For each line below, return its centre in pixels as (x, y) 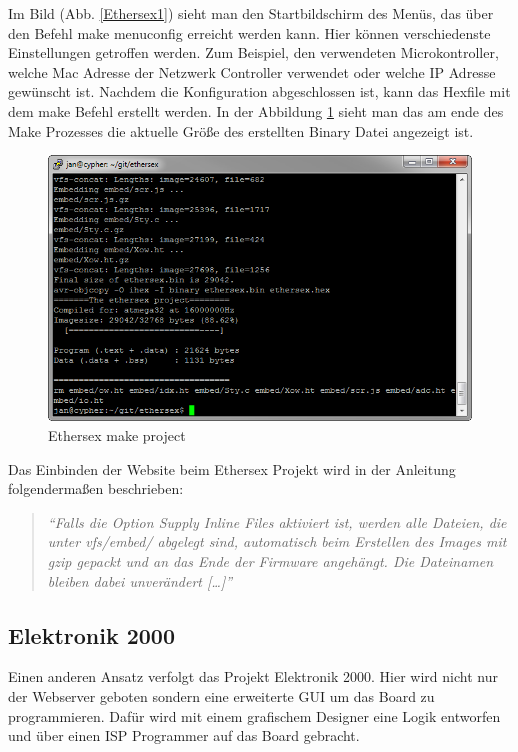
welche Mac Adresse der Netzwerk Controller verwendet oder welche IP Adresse (252, 71)
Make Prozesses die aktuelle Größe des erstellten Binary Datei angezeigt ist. (241, 130)
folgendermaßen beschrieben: (96, 488)
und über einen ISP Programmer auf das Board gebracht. (184, 735)
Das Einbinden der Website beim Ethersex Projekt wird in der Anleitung (232, 468)
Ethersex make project (117, 435)
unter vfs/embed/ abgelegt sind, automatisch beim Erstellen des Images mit (277, 541)
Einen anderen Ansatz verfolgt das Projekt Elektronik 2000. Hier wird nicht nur (253, 676)
